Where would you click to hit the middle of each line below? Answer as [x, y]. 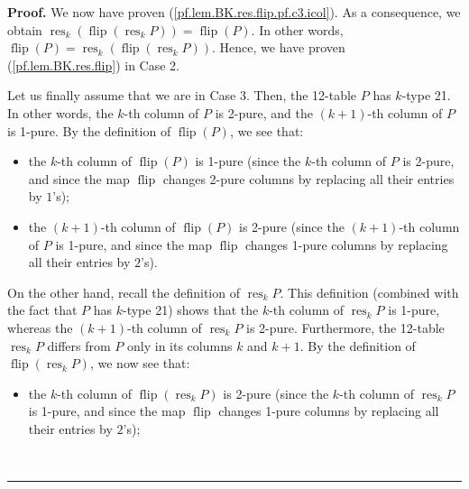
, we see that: [267, 130]
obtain [25, 29]
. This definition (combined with [369, 292]
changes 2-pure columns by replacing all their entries [308, 178]
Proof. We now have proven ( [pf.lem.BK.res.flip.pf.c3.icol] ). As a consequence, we [234, 12]
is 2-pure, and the [264, 112]
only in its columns [180, 345]
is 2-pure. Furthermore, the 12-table [345, 327]
